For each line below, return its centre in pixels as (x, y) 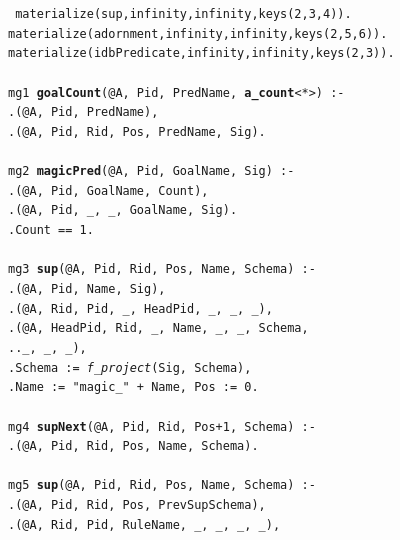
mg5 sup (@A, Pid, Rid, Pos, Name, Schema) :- (162, 485)
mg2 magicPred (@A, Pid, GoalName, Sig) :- (151, 171)
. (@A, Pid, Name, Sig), (87, 289)
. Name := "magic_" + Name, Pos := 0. (133, 387)
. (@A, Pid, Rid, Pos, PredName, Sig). (137, 131)
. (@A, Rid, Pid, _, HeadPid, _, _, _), (140, 308)
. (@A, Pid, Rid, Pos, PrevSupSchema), (137, 505)
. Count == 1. (51, 230)
